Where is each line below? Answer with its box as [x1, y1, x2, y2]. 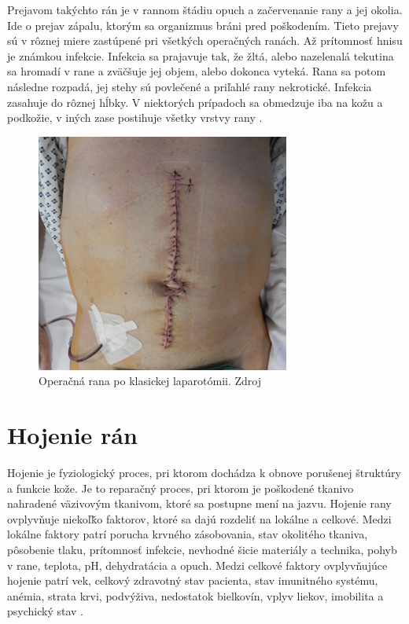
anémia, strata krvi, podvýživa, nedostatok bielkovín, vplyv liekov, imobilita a [7, 587, 384, 604]
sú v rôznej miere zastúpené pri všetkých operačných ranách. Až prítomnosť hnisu [7, 32, 403, 49]
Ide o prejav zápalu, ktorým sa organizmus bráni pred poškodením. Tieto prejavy [7, 17, 399, 33]
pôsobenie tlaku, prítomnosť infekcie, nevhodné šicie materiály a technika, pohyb [7, 541, 397, 558]
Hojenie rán [7, 419, 138, 451]
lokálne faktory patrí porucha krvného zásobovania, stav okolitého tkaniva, [7, 526, 368, 542]
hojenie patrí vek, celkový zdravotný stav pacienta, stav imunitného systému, [7, 572, 378, 589]
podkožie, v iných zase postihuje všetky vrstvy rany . [7, 109, 263, 126]
